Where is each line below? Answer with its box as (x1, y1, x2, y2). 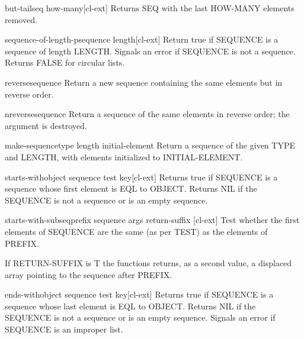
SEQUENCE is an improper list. (5, 323, 123, 335)
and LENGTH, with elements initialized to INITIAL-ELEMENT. (5, 150, 243, 163)
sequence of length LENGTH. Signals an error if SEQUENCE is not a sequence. (5, 44, 296, 57)
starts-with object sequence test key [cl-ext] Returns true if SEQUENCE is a (5, 170, 278, 183)
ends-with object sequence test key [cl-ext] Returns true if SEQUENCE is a (5, 288, 274, 301)
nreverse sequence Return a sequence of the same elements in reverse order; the (5, 108, 290, 120)
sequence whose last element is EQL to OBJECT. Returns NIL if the (5, 299, 256, 312)
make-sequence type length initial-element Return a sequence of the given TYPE (5, 139, 295, 151)
